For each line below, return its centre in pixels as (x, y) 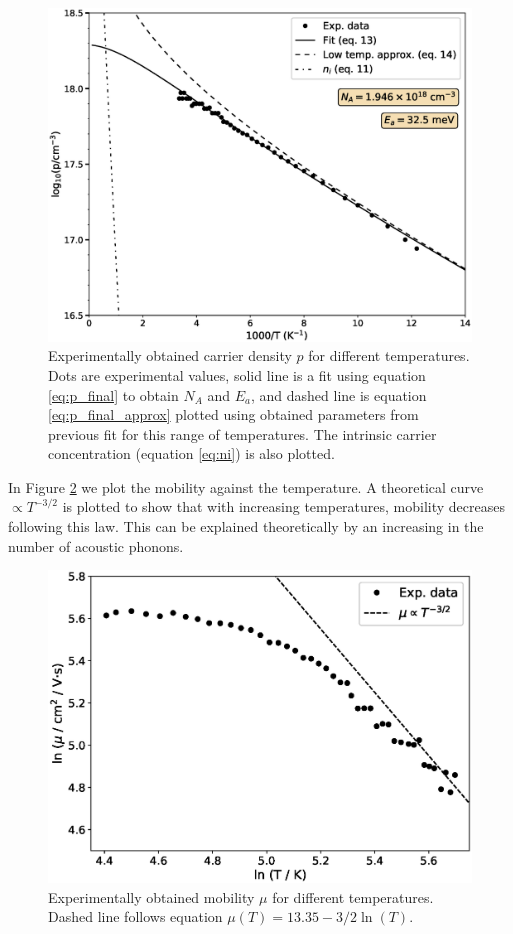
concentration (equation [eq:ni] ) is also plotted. (191, 453)
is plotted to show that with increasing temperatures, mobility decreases (284, 506)
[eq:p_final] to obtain (113, 394)
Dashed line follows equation (135, 916)
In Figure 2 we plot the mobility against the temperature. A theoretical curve (246, 486)
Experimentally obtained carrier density (170, 355)
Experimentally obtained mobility (151, 896)
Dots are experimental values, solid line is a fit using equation (237, 374)
